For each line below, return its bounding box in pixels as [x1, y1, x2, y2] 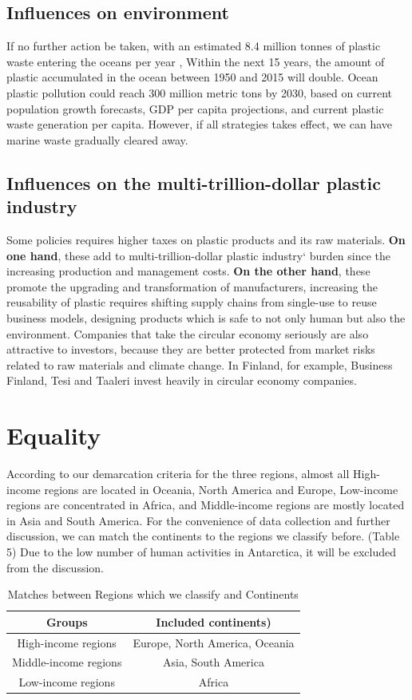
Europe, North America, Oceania [133, 634, 295, 651]
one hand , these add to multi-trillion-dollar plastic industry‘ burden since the [6, 247, 391, 263]
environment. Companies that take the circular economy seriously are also [6, 325, 369, 342]
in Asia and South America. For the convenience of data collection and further [6, 512, 390, 528]
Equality [6, 419, 101, 452]
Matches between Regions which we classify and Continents [7, 586, 299, 603]
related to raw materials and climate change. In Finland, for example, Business [6, 356, 393, 373]
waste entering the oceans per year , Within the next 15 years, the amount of [6, 53, 385, 69]
